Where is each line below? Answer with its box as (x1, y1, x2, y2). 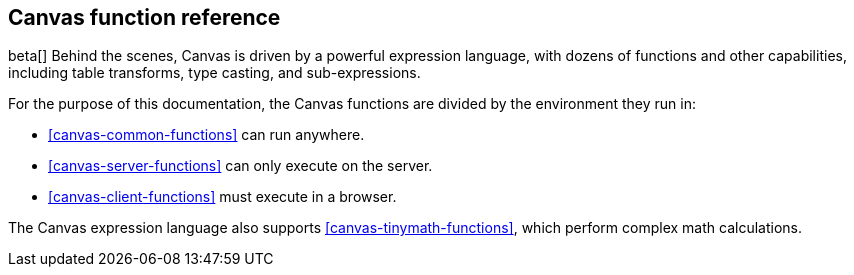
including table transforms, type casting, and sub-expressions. (8, 64, 421, 82)
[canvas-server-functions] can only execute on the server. (48, 157, 433, 175)
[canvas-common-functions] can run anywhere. (48, 126, 365, 144)
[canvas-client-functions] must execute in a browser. (48, 188, 397, 206)
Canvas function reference (8, 5, 281, 30)
